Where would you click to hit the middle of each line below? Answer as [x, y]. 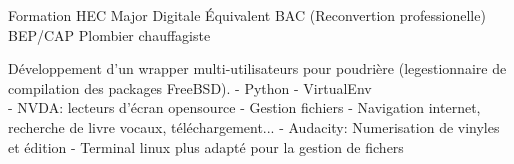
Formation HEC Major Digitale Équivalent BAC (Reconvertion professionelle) [247, 15]
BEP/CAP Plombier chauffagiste [109, 34]
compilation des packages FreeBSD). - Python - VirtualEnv [190, 87]
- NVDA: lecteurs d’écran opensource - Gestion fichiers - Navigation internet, [244, 107]
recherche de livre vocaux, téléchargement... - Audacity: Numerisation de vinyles [254, 126]
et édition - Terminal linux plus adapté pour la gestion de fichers [206, 146]
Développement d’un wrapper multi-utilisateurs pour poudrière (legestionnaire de [257, 68]
